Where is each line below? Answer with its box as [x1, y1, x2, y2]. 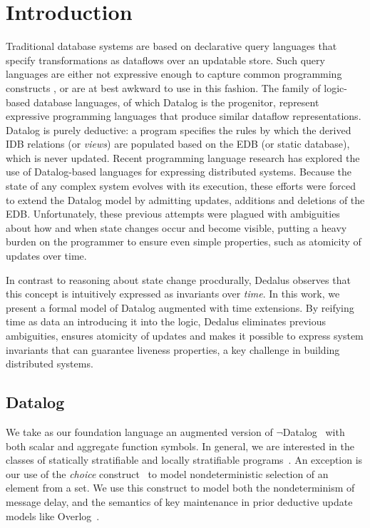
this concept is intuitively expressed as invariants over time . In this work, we [6, 286, 340, 301]
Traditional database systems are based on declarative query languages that [6, 39, 337, 54]
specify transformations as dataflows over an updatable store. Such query [6, 52, 325, 67]
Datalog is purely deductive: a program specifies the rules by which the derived [6, 122, 351, 137]
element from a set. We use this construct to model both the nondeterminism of [6, 480, 355, 495]
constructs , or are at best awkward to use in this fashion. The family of [6, 80, 321, 95]
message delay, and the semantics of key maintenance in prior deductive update [6, 494, 353, 509]
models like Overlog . [6, 508, 100, 523]
